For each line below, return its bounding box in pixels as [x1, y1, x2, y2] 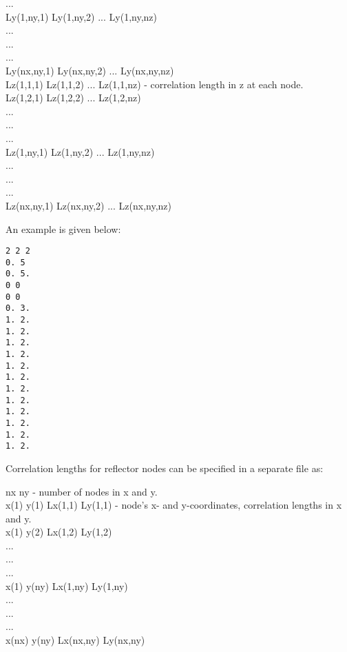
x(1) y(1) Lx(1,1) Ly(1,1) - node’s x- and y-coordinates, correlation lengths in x [6, 498, 342, 512]
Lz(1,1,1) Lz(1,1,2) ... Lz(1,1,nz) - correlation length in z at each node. [6, 77, 304, 91]
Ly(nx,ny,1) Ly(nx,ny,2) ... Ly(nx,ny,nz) [6, 63, 174, 77]
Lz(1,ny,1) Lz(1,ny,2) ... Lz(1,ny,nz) [6, 144, 155, 159]
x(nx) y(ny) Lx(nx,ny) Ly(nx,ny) [6, 633, 145, 647]
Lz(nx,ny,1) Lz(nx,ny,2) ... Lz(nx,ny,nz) [6, 198, 171, 212]
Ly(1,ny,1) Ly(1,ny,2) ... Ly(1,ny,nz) [6, 9, 157, 23]
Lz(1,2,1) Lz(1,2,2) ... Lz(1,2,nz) [6, 90, 141, 105]
